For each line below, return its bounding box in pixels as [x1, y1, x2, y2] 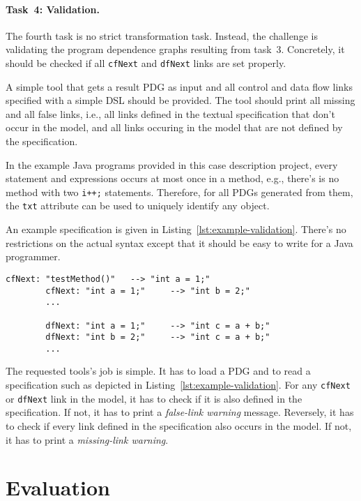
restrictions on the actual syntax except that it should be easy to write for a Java [6, 235, 353, 250]
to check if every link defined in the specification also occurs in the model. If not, [6, 418, 352, 433]
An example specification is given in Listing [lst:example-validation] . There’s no [6, 222, 346, 237]
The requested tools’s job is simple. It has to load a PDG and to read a [6, 364, 311, 378]
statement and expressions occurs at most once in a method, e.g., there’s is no [6, 171, 339, 186]
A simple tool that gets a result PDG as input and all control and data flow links [6, 79, 353, 94]
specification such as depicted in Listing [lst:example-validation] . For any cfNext [6, 377, 351, 392]
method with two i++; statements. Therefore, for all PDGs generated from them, [6, 184, 353, 199]
